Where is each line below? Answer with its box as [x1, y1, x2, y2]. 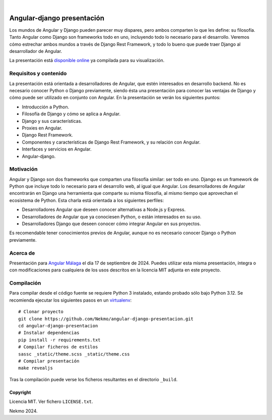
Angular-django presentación [9, 14, 105, 22]
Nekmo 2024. [9, 408, 38, 414]
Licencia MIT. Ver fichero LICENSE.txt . [9, 398, 93, 405]
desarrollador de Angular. [9, 48, 62, 54]
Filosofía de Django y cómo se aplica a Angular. [22, 111, 121, 117]
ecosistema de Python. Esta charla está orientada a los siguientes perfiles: [9, 197, 164, 203]
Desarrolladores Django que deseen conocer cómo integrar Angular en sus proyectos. [22, 221, 201, 227]
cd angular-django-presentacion [18, 323, 98, 329]
